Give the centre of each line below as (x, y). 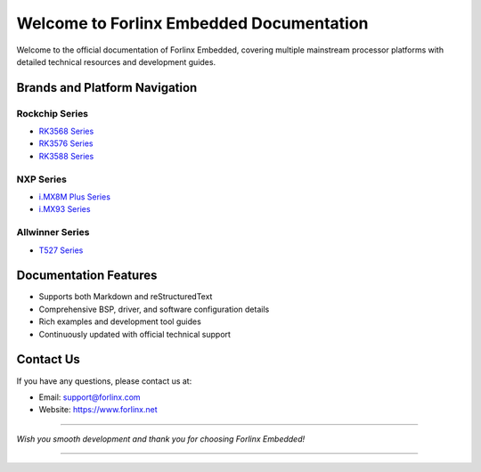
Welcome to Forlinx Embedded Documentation (192, 23)
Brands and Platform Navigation (107, 88)
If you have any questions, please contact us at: (104, 381)
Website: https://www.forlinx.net (98, 410)
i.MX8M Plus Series (75, 197)
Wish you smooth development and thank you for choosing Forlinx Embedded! (161, 439)
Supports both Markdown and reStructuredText (126, 297)
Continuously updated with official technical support (135, 334)
